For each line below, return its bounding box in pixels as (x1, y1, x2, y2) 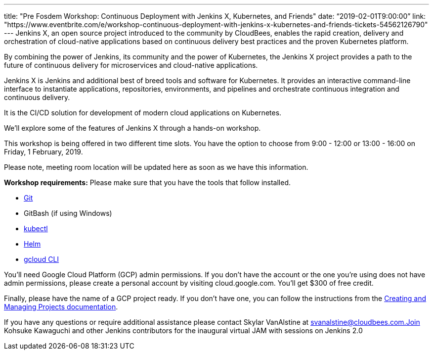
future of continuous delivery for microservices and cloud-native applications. (4, 61, 258, 69)
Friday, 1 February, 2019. (4, 148, 83, 156)
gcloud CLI (24, 255, 59, 263)
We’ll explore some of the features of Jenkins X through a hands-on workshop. (4, 124, 261, 132)
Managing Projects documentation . (4, 303, 118, 311)
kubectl (24, 224, 48, 233)
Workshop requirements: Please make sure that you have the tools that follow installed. (4, 178, 291, 187)
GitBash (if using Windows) (24, 209, 112, 217)
